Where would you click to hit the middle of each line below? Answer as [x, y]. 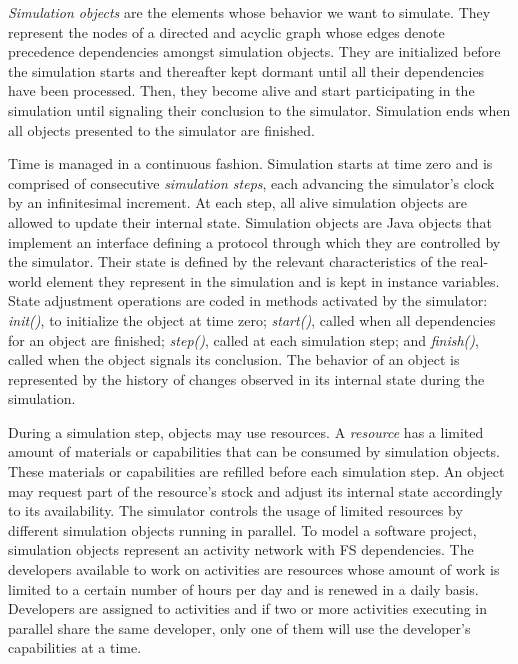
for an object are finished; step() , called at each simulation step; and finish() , [243, 339]
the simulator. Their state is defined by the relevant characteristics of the [232, 261]
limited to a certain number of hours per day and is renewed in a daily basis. [243, 588]
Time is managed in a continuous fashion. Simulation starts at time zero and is [250, 163]
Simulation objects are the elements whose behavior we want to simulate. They [249, 12]
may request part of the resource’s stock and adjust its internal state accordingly [255, 490]
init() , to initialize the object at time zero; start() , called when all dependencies [252, 319]
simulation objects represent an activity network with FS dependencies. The [241, 549]
